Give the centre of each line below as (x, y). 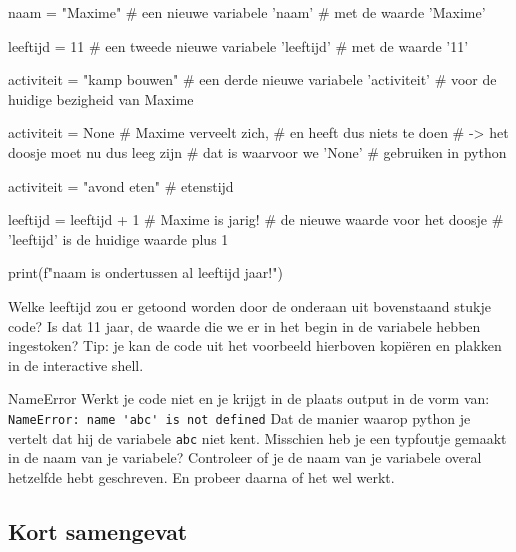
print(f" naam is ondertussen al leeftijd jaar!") (145, 272)
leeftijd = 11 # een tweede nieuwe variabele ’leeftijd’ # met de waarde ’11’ (238, 45)
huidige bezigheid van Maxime (101, 98)
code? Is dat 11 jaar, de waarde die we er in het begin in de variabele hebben (244, 325)
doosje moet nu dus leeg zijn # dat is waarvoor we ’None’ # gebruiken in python (257, 151)
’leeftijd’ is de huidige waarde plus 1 (118, 238)
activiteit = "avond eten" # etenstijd (121, 185)
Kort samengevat (98, 530)
